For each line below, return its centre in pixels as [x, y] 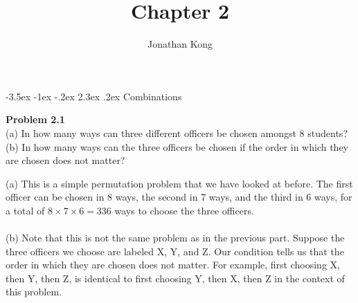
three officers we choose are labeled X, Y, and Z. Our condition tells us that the [175, 251]
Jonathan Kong [180, 44]
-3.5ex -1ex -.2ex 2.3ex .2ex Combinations [94, 96]
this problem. [34, 292]
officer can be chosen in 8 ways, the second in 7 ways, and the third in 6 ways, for [179, 197]
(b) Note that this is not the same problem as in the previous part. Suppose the [175, 238]
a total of [25, 210]
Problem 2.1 [35, 119]
